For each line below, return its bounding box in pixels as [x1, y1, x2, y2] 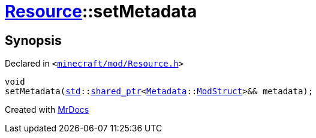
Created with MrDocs [5, 104, 89, 115]
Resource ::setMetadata [5, 1, 197, 22]
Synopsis [5, 32, 62, 48]
